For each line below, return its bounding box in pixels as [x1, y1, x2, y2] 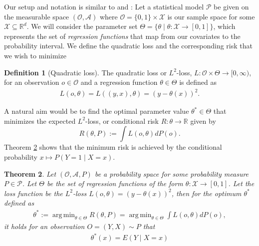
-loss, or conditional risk [85, 115, 159, 126]
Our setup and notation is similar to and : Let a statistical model [4, 1, 204, 11]
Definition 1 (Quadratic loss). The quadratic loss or [4, 67, 167, 77]
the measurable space [4, 11, 69, 21]
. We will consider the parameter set [26, 21, 138, 31]
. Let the [228, 178, 255, 189]
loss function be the [4, 188, 63, 198]
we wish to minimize [4, 50, 66, 60]
